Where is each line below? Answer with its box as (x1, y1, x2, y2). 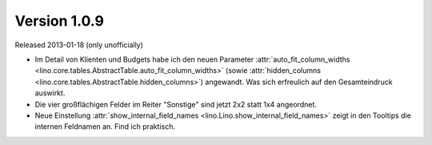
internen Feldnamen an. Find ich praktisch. (34, 122, 176, 131)
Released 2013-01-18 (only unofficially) (14, 40, 144, 50)
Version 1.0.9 (14, 12, 104, 30)
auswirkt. (34, 88, 66, 98)
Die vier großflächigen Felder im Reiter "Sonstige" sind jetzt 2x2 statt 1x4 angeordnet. (34, 99, 318, 109)
